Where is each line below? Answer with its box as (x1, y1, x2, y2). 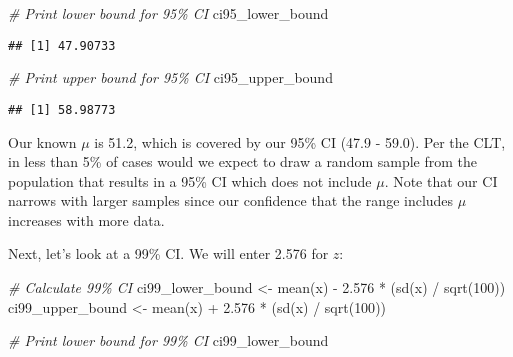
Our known (8, 131, 77, 152)
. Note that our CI (384, 170, 498, 191)
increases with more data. (8, 209, 165, 230)
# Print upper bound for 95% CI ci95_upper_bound (8, 67, 333, 88)
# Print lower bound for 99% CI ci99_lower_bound (8, 330, 329, 351)
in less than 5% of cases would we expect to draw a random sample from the (8, 151, 478, 172)
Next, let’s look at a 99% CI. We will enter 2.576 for (8, 243, 329, 264)
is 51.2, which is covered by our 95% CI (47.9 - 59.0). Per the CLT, (94, 131, 506, 152)
